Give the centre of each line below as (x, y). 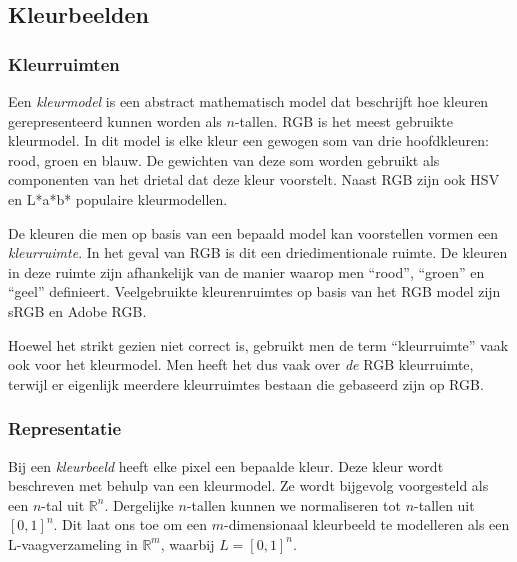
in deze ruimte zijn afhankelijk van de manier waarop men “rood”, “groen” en (246, 271)
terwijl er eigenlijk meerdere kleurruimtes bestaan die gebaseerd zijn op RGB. (246, 383)
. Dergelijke (139, 504)
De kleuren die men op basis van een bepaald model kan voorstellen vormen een (253, 232)
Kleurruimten (64, 63)
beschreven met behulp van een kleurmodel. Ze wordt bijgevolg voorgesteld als (248, 485)
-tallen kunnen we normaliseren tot (293, 504)
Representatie (65, 428)
